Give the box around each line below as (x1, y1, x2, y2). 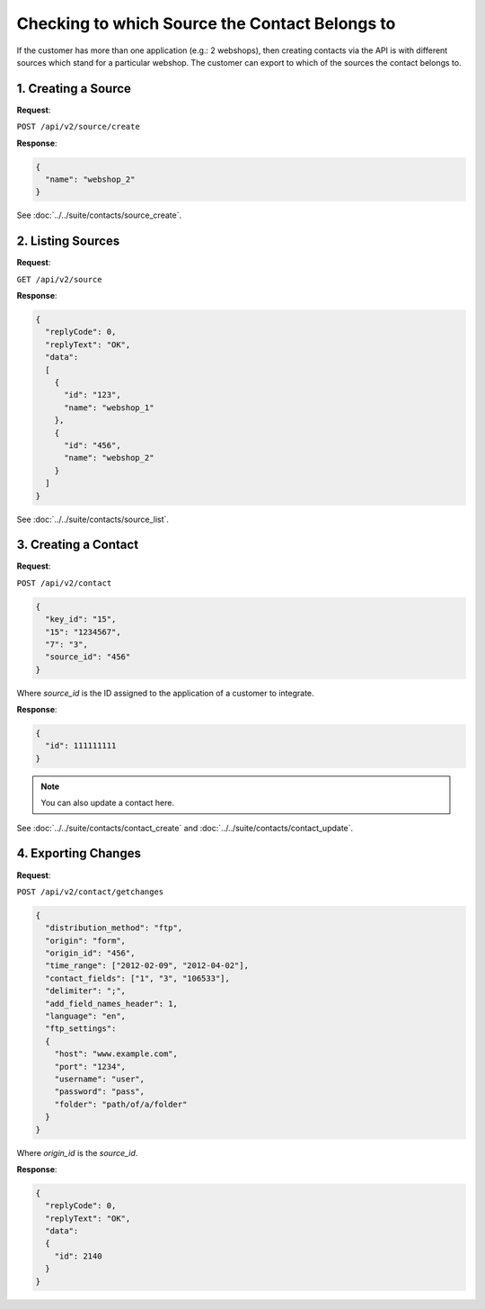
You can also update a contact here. (40, 797, 175, 809)
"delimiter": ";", (45, 986, 126, 996)
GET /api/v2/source (16, 274, 102, 284)
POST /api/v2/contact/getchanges (16, 886, 164, 897)
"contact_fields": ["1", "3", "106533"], (45, 973, 231, 983)
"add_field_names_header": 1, (45, 999, 179, 1009)
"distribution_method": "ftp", (45, 923, 183, 933)
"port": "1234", (54, 1062, 126, 1071)
